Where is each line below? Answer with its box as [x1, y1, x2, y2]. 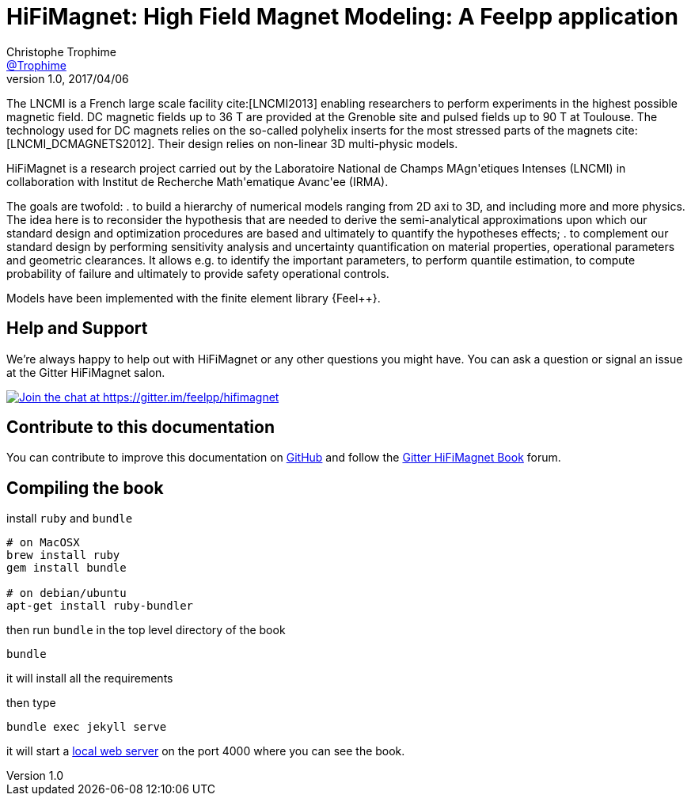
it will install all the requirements [6, 671, 173, 686]
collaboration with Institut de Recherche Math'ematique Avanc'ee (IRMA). [6, 174, 389, 188]
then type [6, 696, 56, 710]
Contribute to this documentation [6, 417, 275, 438]
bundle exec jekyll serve [6, 720, 167, 734]
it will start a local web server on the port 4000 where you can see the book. [6, 744, 405, 758]
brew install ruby [6, 549, 120, 562]
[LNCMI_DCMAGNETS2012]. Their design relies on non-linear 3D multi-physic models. [6, 136, 458, 150]
